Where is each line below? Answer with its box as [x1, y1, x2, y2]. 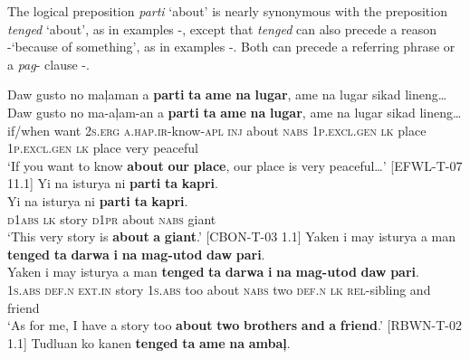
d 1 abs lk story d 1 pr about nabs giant [7, 209, 216, 228]
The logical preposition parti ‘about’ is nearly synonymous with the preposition [7, 2, 447, 20]
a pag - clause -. [7, 54, 90, 73]
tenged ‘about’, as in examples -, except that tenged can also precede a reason [7, 19, 436, 38]
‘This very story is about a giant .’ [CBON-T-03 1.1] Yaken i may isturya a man [7, 227, 456, 246]
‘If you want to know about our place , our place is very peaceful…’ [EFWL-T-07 [7, 156, 463, 175]
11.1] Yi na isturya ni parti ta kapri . [7, 174, 218, 193]
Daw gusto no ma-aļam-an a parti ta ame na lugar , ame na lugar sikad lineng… [7, 102, 462, 121]
